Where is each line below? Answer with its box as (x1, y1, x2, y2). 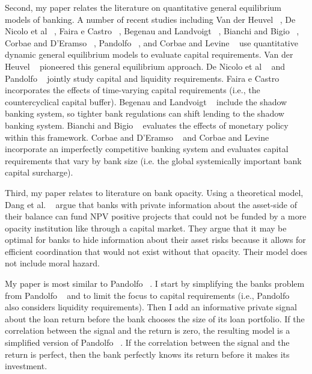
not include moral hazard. (5, 257, 100, 269)
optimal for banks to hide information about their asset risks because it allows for (5, 233, 306, 246)
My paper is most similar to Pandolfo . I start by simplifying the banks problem (5, 277, 305, 290)
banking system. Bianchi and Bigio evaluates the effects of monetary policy (5, 118, 289, 131)
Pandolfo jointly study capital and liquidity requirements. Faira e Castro (5, 72, 280, 84)
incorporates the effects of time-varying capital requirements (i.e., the (5, 84, 260, 96)
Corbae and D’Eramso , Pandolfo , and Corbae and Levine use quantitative (5, 36, 298, 49)
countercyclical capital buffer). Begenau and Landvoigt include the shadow (5, 95, 287, 108)
